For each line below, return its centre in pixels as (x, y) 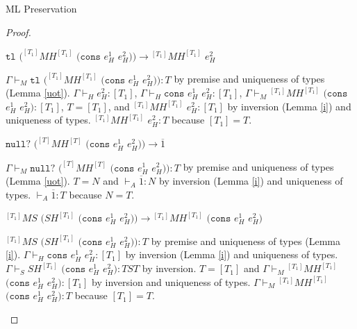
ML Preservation (41, 8)
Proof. (18, 32)
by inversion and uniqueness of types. (171, 281)
